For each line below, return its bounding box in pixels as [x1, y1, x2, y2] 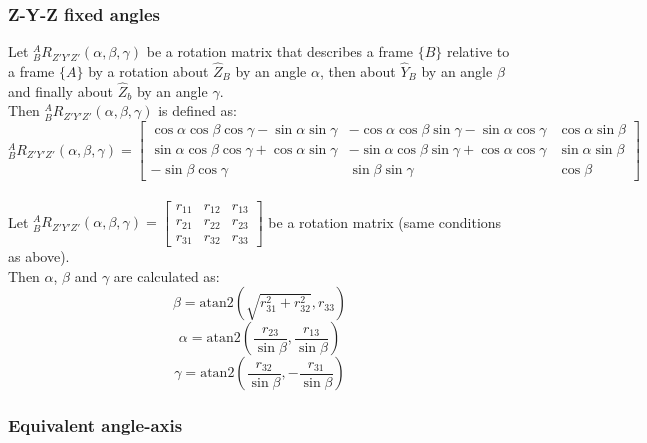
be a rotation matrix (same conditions [268, 211, 502, 232]
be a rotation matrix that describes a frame [146, 41, 414, 62]
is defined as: [158, 100, 237, 121]
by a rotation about [88, 61, 209, 82]
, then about [319, 61, 396, 82]
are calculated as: [113, 265, 220, 286]
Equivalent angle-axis [8, 413, 183, 438]
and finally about [8, 80, 114, 101]
